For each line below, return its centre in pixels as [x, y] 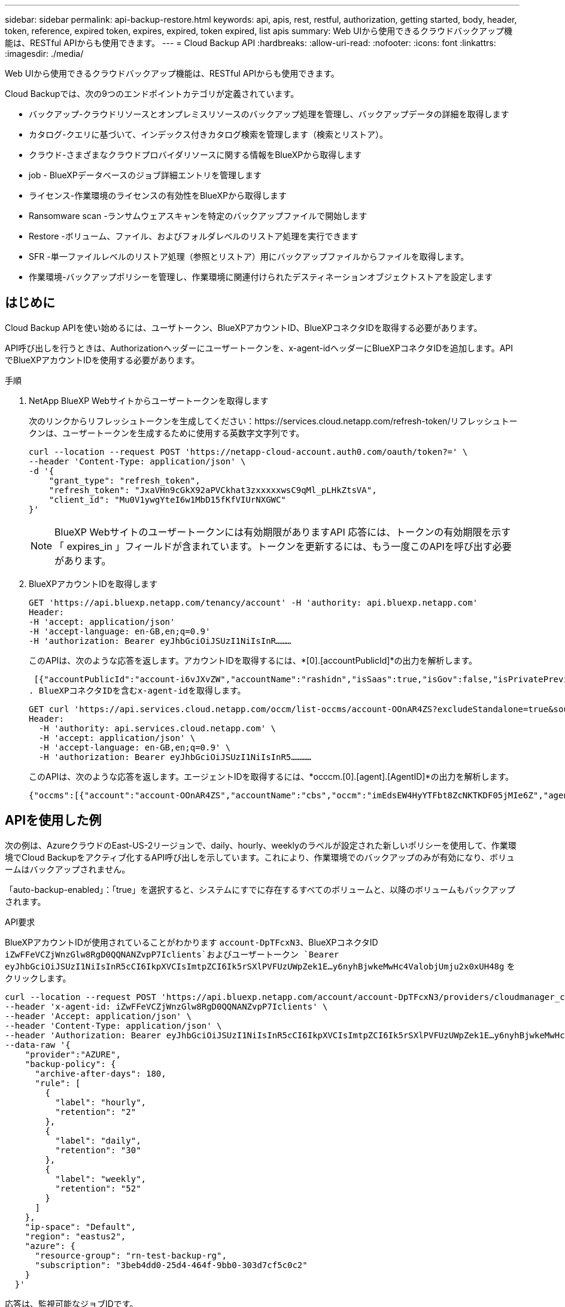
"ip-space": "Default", [81, 1227]
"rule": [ [58, 1083]
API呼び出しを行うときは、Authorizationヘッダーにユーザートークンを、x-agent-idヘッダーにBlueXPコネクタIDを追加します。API [259, 348]
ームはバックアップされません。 [68, 869]
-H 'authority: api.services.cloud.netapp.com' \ [157, 728]
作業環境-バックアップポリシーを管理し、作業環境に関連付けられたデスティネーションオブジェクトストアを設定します [261, 277]
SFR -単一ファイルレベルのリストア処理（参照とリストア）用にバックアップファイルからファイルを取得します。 [249, 256]
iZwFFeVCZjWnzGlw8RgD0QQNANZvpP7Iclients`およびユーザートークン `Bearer [172, 954]
